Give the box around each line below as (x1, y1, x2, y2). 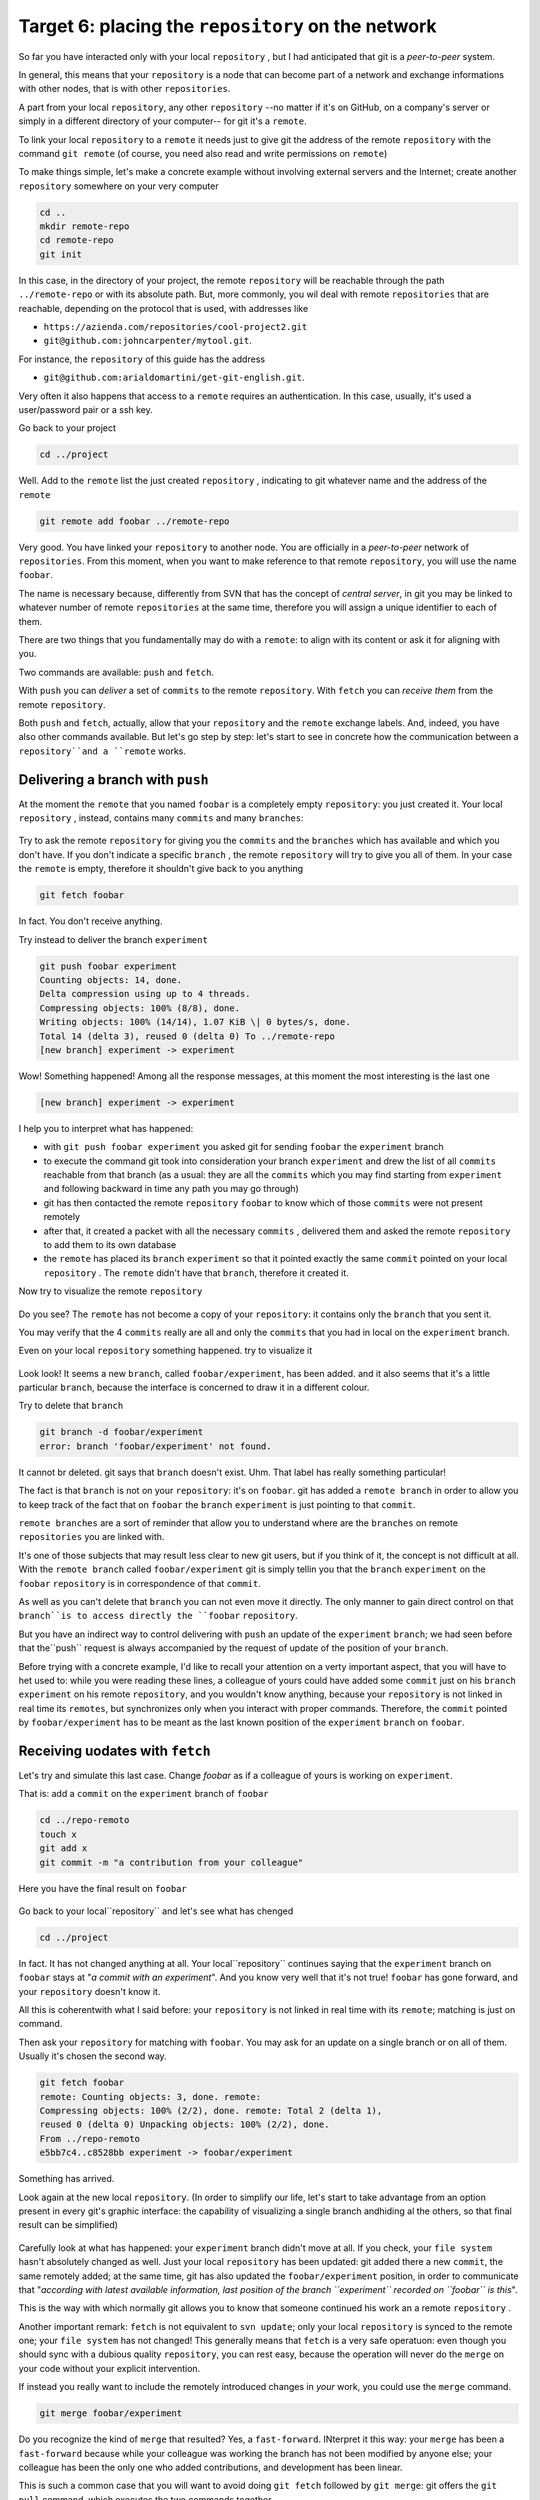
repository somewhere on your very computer (18, 180, 219, 192)
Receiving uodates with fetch (18, 1742, 211, 1759)
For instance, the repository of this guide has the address (18, 353, 265, 365)
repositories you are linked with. (18, 1531, 165, 1543)
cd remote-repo (39, 235, 114, 246)
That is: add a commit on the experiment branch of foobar (18, 1788, 269, 1800)
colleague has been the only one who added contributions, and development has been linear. (18, 2461, 403, 2473)
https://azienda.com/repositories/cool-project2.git (43, 321, 308, 332)
